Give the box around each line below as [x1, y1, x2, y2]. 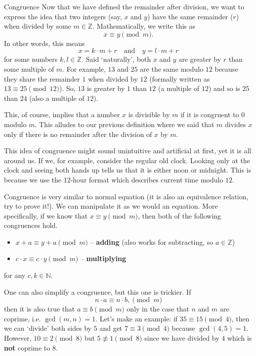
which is [227, 333, 252, 343]
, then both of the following [138, 210, 221, 221]
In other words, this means [4, 38, 85, 48]
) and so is [208, 83, 240, 93]
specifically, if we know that [4, 210, 88, 221]
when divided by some [4, 21, 71, 31]
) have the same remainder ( [147, 11, 233, 21]
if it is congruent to [180, 109, 239, 120]
